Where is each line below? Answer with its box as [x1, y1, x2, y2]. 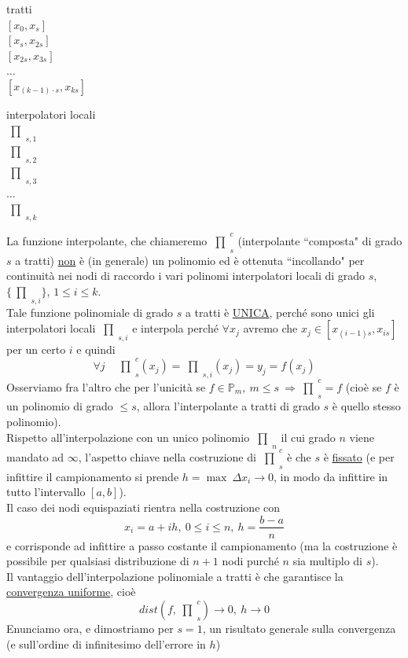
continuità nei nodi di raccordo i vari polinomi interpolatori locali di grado [6, 267, 366, 284]
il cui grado [281, 428, 336, 445]
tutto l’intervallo [6, 483, 86, 500]
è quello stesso [332, 398, 401, 414]
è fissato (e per [323, 448, 395, 465]
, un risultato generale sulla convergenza [202, 619, 396, 636]
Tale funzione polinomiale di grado [6, 303, 174, 320]
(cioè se [345, 378, 382, 395]
